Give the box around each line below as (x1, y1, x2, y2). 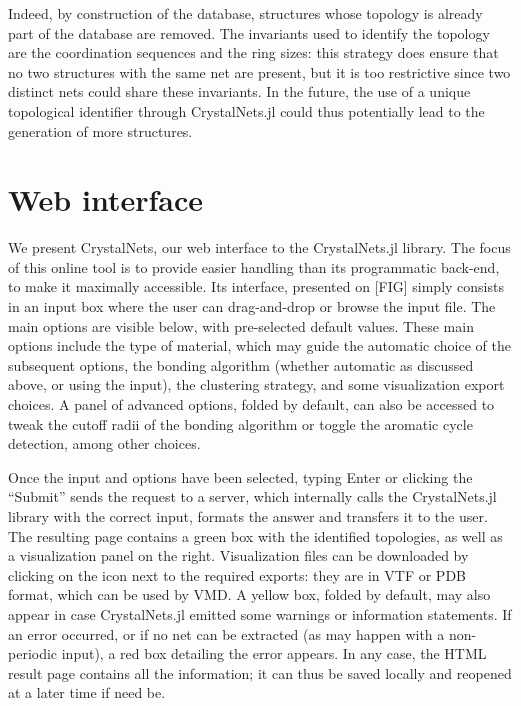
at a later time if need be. (8, 682, 166, 703)
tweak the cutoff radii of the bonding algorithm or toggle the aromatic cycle (8, 413, 473, 434)
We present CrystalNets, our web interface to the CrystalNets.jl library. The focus (8, 237, 511, 258)
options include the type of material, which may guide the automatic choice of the (8, 335, 511, 356)
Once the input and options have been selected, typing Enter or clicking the (8, 466, 473, 487)
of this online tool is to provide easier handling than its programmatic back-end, (8, 256, 500, 277)
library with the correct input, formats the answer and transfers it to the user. (8, 506, 488, 526)
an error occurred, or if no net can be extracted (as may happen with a (8, 623, 445, 644)
